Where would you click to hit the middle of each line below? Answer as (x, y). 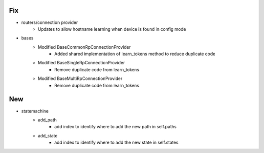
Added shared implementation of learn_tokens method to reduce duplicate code (135, 54)
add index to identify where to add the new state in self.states (116, 143)
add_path (47, 120)
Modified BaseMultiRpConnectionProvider (80, 78)
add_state (48, 135)
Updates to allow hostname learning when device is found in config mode (112, 29)
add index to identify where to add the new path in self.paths (116, 127)
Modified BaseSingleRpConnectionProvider (81, 63)
